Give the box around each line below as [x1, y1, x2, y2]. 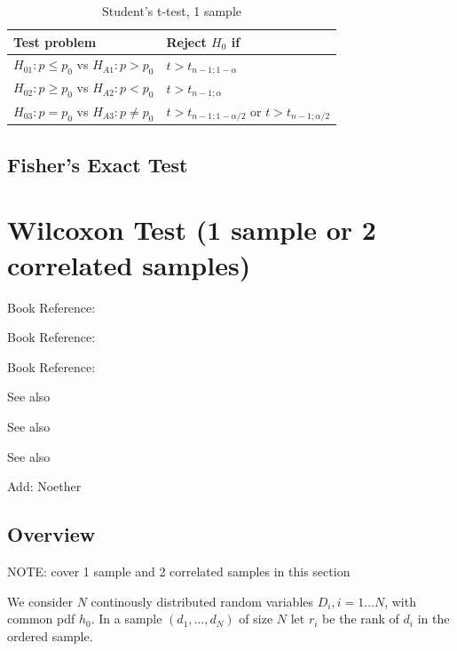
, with [384, 591, 416, 610]
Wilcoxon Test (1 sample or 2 [7, 211, 376, 248]
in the [417, 609, 450, 628]
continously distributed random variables [91, 591, 314, 610]
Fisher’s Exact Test [7, 150, 188, 178]
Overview [7, 520, 96, 548]
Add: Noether [7, 477, 82, 496]
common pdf [7, 609, 75, 628]
